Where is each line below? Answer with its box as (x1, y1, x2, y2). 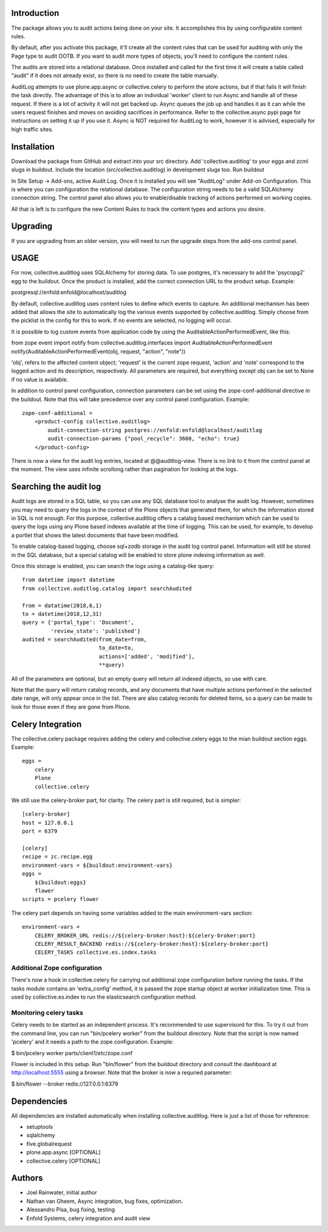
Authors (11, 1173, 43, 1183)
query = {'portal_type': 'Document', (22, 619, 135, 626)
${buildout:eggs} (34, 878, 86, 886)
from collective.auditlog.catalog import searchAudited (22, 585, 192, 592)
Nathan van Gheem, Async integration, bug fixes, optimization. (26, 1197, 183, 1205)
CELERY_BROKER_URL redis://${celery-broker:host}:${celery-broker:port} (34, 932, 256, 939)
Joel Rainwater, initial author (26, 1189, 97, 1196)
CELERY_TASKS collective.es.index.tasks (34, 949, 157, 956)
